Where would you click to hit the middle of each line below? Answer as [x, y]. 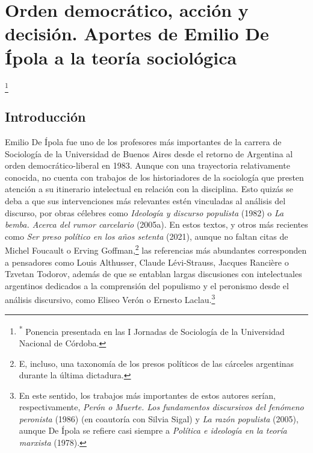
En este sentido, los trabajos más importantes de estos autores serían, [147, 395]
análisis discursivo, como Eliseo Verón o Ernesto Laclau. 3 [110, 299]
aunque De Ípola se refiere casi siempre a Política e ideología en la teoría [153, 430]
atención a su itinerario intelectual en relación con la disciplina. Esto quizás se [149, 189]
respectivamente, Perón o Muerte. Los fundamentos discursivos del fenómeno [161, 407]
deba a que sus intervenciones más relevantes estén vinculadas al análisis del [145, 201]
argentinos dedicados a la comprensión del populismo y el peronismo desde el [147, 285]
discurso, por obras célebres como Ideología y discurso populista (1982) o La [144, 212]
